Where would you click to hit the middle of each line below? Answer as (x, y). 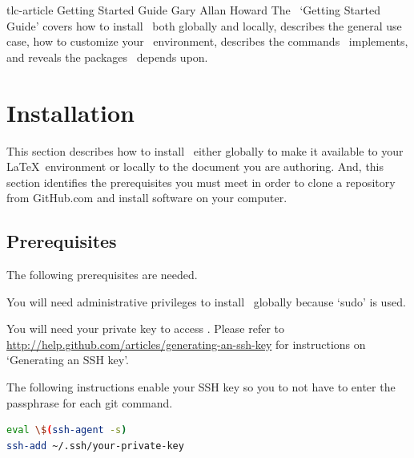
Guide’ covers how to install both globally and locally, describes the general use (204, 25)
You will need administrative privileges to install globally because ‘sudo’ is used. (206, 301)
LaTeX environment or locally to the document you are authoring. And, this (195, 166)
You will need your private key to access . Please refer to (146, 328)
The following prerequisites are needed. (102, 275)
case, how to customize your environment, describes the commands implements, (207, 41)
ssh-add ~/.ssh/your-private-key (95, 446)
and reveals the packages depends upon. (107, 57)
